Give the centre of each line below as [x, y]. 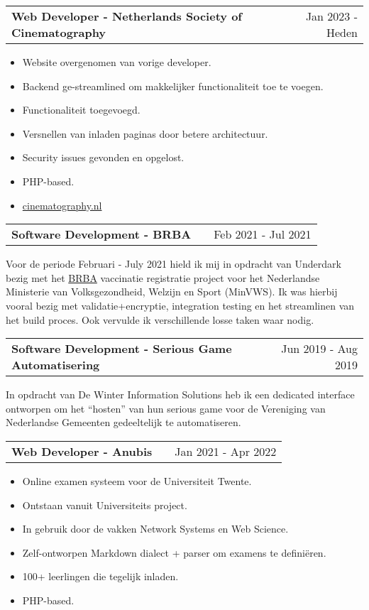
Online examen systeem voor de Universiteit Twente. [137, 480]
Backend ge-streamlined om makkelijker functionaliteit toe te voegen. [173, 86]
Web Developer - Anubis [82, 451]
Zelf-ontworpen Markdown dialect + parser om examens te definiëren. [174, 552]
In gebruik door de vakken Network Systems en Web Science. [155, 529]
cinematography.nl [62, 205]
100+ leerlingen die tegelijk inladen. [100, 576]
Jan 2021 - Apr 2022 [226, 451]
